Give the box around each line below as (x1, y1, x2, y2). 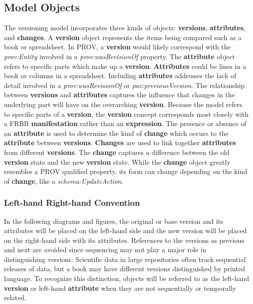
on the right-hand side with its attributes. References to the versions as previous (4, 235, 245, 245)
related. (4, 292, 26, 303)
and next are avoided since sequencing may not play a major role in (4, 244, 207, 255)
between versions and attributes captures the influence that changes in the (4, 89, 235, 100)
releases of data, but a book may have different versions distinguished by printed (4, 263, 245, 274)
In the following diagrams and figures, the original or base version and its (4, 216, 223, 226)
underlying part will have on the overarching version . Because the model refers (4, 99, 242, 109)
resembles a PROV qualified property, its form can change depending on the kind (4, 166, 248, 176)
